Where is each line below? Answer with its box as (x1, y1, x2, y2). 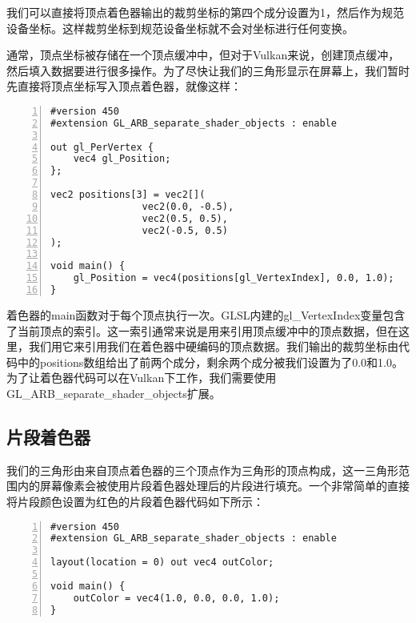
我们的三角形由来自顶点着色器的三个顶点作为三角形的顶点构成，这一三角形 (6, 461, 398, 478)
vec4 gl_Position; (73, 153, 171, 165)
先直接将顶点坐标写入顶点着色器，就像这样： (6, 78, 242, 94)
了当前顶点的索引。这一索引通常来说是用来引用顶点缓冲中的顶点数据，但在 (6, 322, 398, 339)
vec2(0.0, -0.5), (142, 200, 234, 212)
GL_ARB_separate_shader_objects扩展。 (6, 384, 221, 401)
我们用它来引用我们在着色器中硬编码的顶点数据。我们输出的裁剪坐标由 (28, 338, 398, 355)
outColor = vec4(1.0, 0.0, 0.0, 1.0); (73, 592, 280, 604)
